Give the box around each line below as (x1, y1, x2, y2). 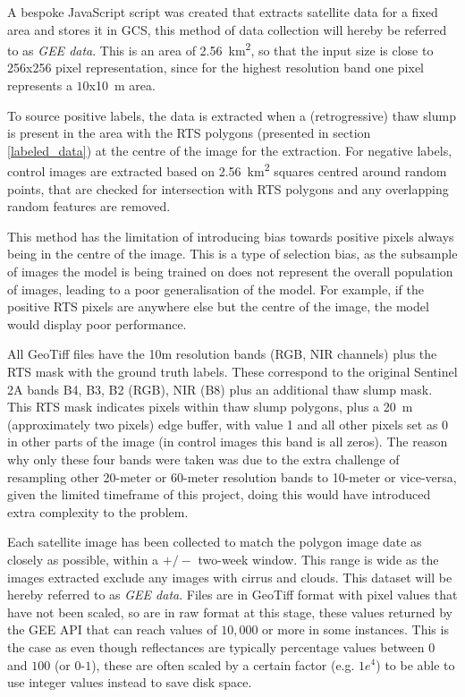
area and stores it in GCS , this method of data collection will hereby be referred (7, 20, 447, 38)
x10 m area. (89, 76, 156, 95)
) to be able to (376, 655, 455, 674)
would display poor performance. (7, 314, 187, 333)
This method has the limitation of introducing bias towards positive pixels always (7, 226, 454, 245)
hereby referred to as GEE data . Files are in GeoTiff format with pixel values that (7, 585, 458, 604)
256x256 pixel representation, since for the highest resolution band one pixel (7, 58, 424, 77)
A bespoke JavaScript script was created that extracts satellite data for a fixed (7, 3, 438, 21)
